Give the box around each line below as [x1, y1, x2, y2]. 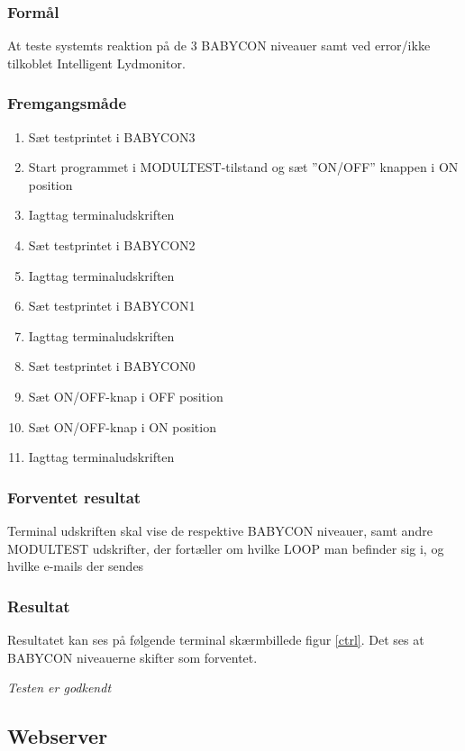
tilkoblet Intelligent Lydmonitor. [7, 53, 186, 72]
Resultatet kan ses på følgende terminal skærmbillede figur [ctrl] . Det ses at [7, 629, 424, 648]
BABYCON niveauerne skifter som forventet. [7, 647, 258, 666]
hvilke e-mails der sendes [7, 556, 144, 575]
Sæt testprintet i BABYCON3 [28, 127, 196, 146]
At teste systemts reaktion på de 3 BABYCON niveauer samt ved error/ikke [7, 36, 431, 55]
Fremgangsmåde [7, 92, 127, 114]
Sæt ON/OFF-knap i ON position [28, 417, 216, 436]
